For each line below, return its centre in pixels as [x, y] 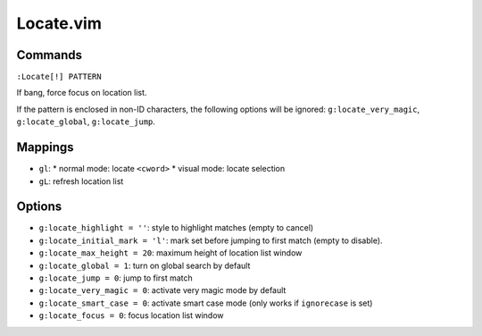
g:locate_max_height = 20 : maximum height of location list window [170, 253]
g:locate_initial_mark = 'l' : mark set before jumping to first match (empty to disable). [211, 240]
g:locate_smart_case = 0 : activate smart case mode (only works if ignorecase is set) [206, 303]
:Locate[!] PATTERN [59, 77]
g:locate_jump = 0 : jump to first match [116, 278]
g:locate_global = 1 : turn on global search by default [145, 265]
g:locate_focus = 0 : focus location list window [131, 315]
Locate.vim [59, 23]
